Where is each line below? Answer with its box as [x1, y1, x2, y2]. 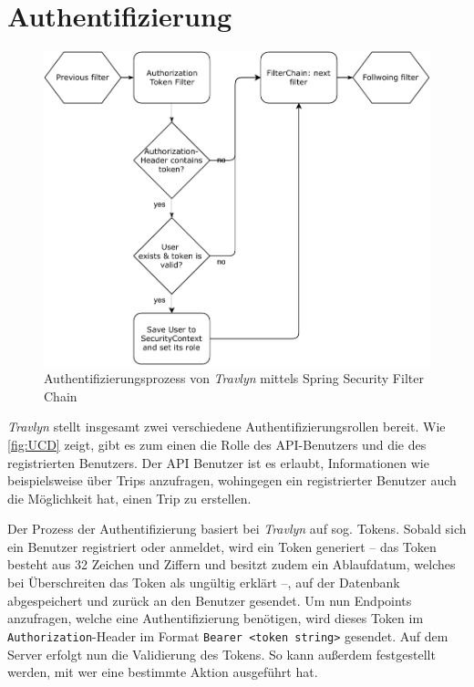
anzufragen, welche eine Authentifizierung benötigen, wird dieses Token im [7, 609, 424, 628]
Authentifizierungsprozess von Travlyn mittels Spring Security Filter [44, 369, 424, 388]
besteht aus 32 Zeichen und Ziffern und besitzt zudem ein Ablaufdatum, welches [7, 555, 456, 574]
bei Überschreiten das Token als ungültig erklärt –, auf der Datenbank [7, 573, 400, 592]
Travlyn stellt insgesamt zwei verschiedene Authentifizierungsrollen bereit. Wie [7, 417, 446, 436]
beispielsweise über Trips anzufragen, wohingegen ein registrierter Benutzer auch [7, 471, 457, 490]
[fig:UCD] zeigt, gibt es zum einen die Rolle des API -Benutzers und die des [7, 434, 427, 453]
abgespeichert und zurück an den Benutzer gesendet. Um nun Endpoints [7, 590, 412, 609]
